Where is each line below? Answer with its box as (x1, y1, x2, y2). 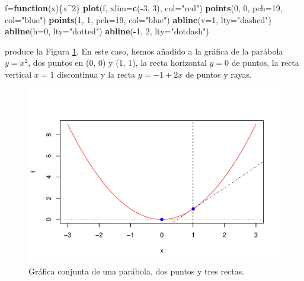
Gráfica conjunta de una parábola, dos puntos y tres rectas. (28, 264, 245, 277)
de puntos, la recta (231, 56, 299, 69)
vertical (5, 68, 32, 80)
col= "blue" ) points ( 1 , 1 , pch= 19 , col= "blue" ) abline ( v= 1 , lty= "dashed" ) (5, 13, 271, 25)
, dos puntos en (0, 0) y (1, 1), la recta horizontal (28, 56, 207, 69)
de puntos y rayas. (185, 68, 252, 80)
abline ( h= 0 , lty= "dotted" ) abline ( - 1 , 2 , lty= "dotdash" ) (5, 25, 209, 37)
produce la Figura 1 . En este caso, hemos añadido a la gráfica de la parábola (5, 44, 283, 57)
